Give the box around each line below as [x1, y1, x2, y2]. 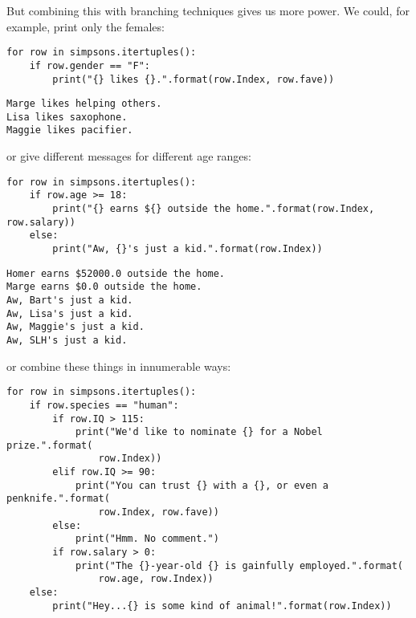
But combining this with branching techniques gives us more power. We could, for [6, 2, 410, 18]
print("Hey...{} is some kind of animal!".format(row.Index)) [52, 600, 392, 612]
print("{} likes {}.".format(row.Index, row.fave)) [52, 73, 335, 85]
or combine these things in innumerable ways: [6, 357, 231, 374]
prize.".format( [6, 439, 93, 451]
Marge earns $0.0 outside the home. [6, 281, 202, 293]
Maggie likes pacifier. [6, 124, 133, 136]
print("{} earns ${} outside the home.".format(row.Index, [52, 203, 375, 215]
